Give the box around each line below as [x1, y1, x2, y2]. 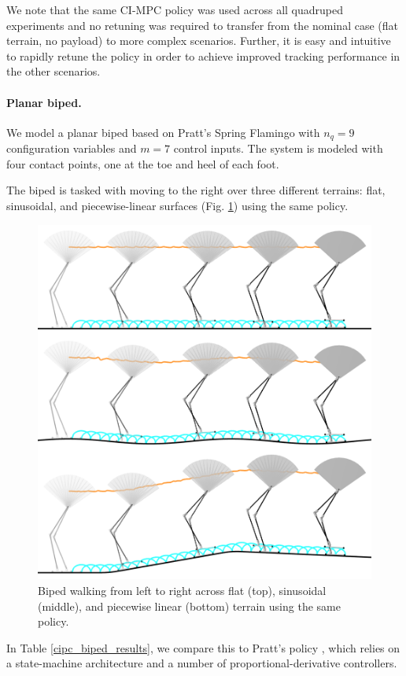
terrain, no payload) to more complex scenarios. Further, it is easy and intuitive [6, 32, 391, 49]
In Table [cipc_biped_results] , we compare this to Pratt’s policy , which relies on [6, 639, 400, 656]
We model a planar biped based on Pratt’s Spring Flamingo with [6, 124, 320, 140]
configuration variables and [6, 140, 137, 157]
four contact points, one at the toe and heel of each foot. [6, 155, 279, 172]
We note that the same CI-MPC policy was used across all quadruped [6, 2, 344, 17]
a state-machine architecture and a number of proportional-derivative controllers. [6, 655, 397, 671]
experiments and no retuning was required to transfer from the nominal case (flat [6, 17, 398, 33]
